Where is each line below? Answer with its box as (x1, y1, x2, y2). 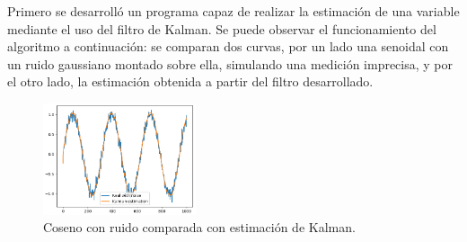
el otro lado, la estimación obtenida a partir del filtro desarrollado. (7, 72, 374, 91)
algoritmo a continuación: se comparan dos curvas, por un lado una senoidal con (7, 37, 449, 56)
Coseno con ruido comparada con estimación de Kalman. (43, 218, 356, 237)
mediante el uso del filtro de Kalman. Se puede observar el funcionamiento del (7, 19, 436, 38)
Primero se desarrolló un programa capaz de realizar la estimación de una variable (7, 2, 460, 20)
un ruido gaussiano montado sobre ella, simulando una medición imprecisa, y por (7, 54, 454, 73)
